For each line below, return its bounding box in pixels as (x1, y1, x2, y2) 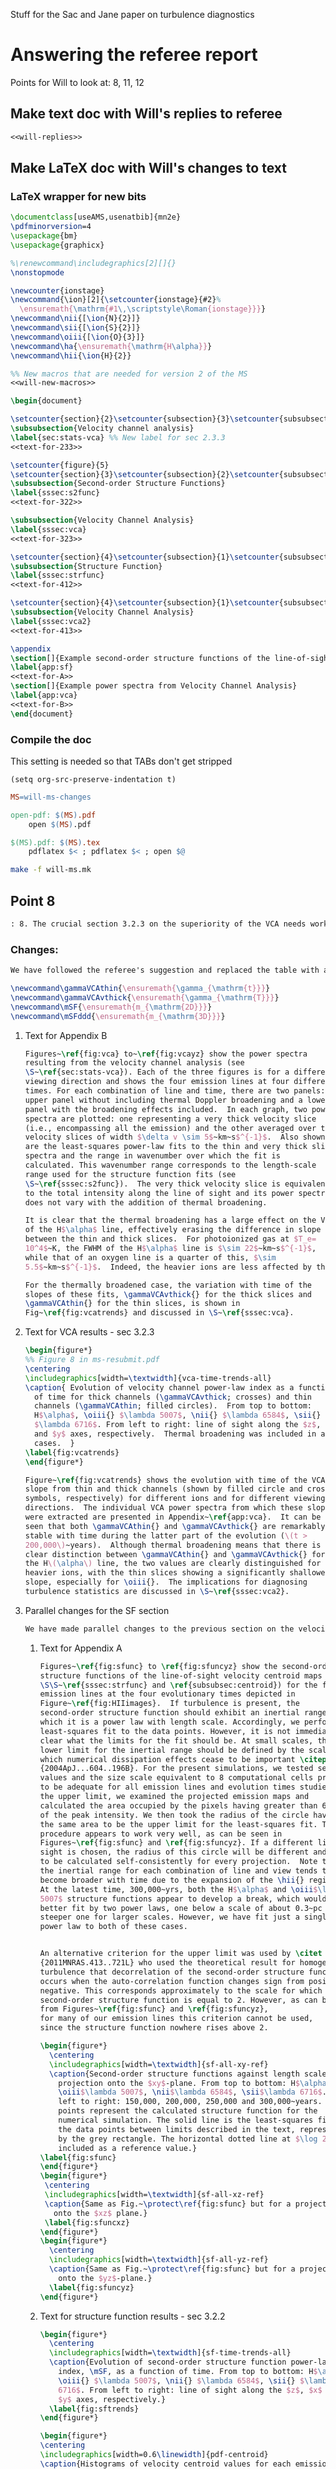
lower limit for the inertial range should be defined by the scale (39, 1745, 332, 1755)
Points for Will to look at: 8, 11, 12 (10, 76, 145, 88)
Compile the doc (10, 732, 92, 746)
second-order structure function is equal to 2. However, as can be (39, 1995, 332, 2005)
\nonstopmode (10, 267, 65, 278)
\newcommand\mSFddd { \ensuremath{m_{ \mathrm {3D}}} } (10, 1011, 226, 1021)
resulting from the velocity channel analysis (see (24, 1058, 245, 1068)
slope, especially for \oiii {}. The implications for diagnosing (24, 1577, 308, 1588)
